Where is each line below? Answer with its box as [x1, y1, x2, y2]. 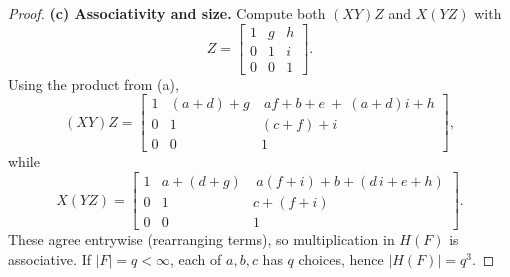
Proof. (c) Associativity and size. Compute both [8, 3, 326, 23]
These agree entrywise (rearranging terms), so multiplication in [8, 229, 395, 250]
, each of [170, 248, 222, 269]
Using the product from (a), [8, 73, 179, 94]
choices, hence [298, 248, 384, 269]
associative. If [8, 248, 91, 269]
